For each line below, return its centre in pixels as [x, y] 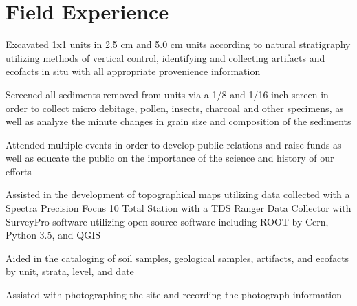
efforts [19, 171]
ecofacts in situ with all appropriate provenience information [133, 71]
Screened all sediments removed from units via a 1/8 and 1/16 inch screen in [167, 94]
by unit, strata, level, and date [70, 271]
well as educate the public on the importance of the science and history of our [170, 158]
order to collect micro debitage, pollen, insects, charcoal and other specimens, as [175, 108]
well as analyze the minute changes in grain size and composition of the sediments [178, 121]
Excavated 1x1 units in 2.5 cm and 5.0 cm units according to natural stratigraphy [178, 44]
